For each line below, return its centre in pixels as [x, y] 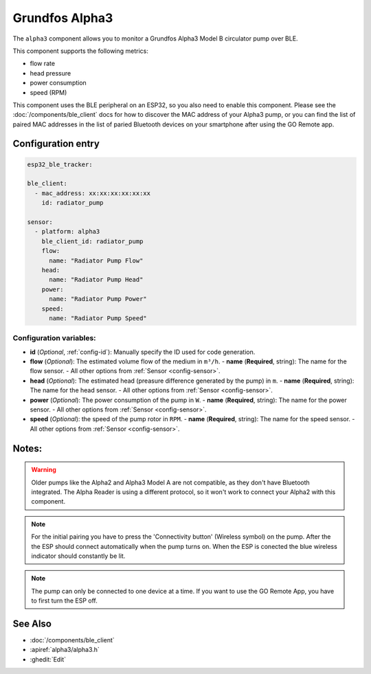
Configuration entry [56, 144]
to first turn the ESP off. [64, 600]
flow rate [42, 64]
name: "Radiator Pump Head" [96, 280]
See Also [32, 624]
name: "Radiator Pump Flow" [96, 260]
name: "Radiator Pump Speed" [98, 318]
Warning [44, 470]
